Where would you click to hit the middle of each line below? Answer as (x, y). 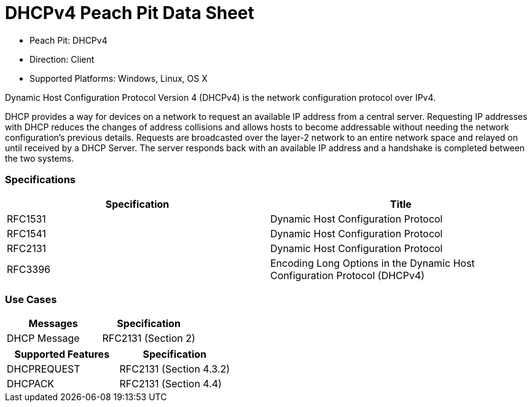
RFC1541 (26, 233)
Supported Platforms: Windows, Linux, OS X (119, 78)
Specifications (40, 180)
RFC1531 (26, 219)
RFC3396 (29, 269)
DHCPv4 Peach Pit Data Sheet (130, 13)
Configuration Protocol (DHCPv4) (348, 275)
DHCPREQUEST (44, 369)
